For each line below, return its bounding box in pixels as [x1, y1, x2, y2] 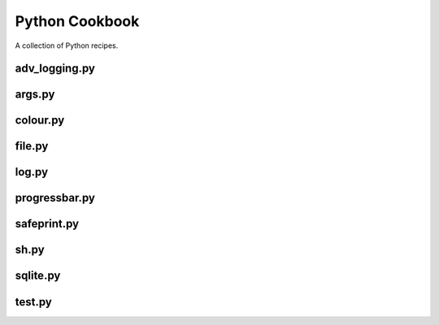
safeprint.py [15, 217, 80, 231]
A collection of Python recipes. [15, 41, 119, 50]
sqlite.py [15, 269, 61, 283]
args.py [15, 88, 55, 102]
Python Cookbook [15, 12, 140, 30]
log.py [15, 165, 49, 179]
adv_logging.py [15, 62, 95, 76]
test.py [15, 295, 52, 309]
